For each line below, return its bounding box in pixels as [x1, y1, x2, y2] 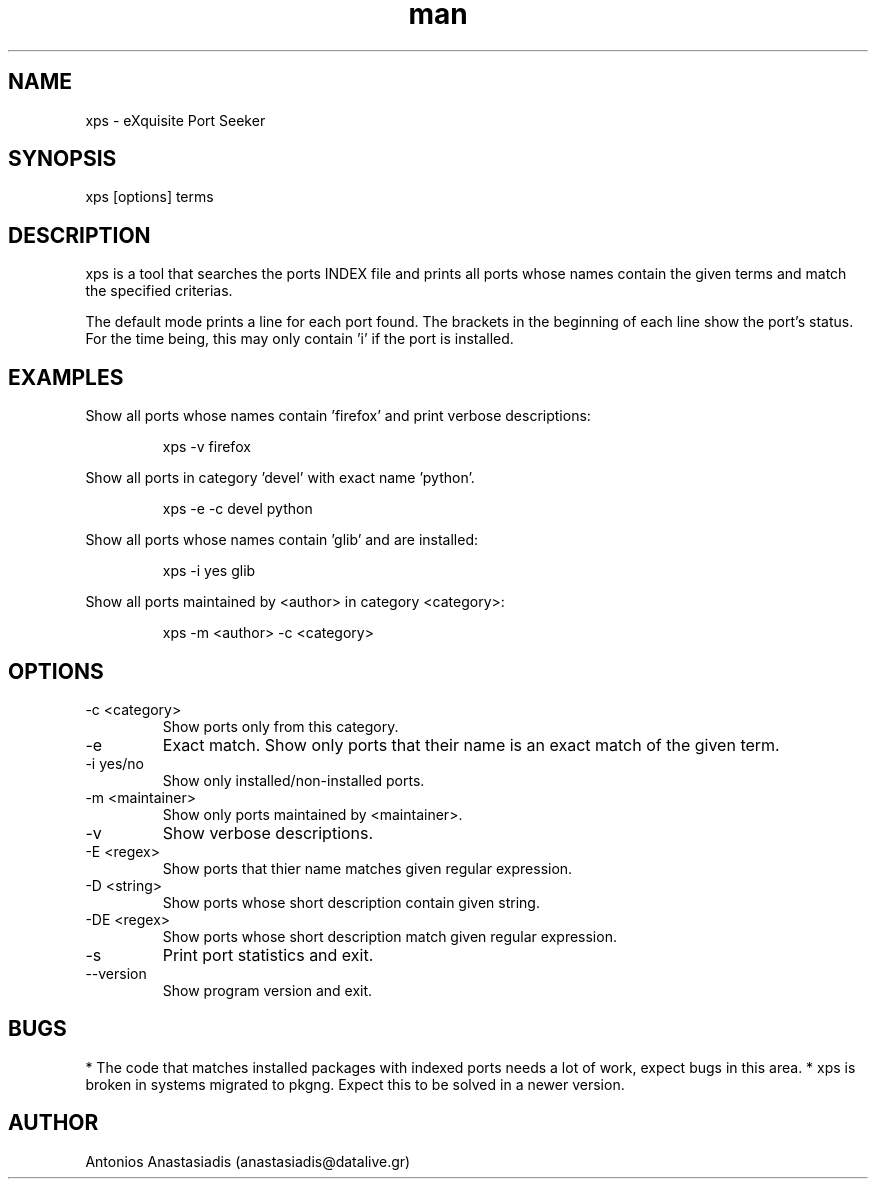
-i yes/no [85, 754, 145, 772]
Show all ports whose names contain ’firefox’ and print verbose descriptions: [85, 407, 591, 425]
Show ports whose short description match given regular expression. [162, 927, 617, 945]
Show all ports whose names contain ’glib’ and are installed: [85, 531, 478, 549]
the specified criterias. [85, 282, 233, 300]
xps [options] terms [85, 188, 214, 206]
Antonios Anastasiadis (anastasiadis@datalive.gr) [85, 1152, 411, 1170]
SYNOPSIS [8, 146, 117, 172]
